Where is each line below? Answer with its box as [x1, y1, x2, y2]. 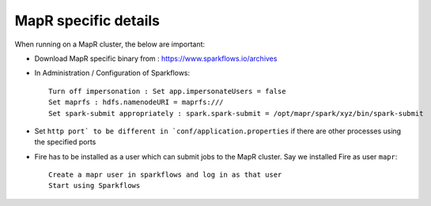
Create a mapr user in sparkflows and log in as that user [48, 170, 282, 179]
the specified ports [34, 137, 96, 147]
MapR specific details [14, 12, 160, 29]
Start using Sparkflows [48, 182, 141, 190]
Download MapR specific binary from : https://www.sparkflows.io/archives [34, 54, 278, 63]
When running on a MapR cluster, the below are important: [14, 39, 206, 49]
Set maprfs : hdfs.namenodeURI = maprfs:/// [48, 98, 225, 107]
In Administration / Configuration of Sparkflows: [34, 68, 191, 78]
